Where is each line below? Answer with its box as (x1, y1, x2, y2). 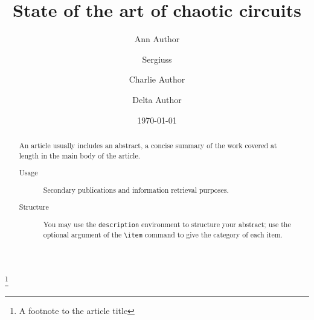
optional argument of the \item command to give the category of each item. (43, 229, 283, 239)
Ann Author (134, 33, 180, 45)
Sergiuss (142, 52, 172, 65)
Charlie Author (129, 73, 185, 86)
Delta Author (132, 93, 182, 105)
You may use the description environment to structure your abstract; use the (43, 219, 291, 229)
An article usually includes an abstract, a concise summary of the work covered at (19, 140, 277, 150)
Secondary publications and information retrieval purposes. (43, 184, 229, 195)
